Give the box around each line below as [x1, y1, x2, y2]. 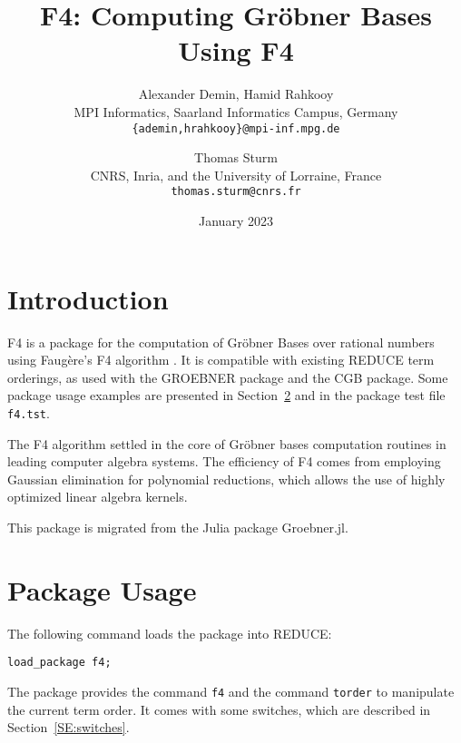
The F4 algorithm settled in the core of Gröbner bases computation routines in [7, 434, 446, 453]
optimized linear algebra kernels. [7, 487, 188, 506]
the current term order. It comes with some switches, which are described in [7, 699, 431, 719]
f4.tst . [7, 403, 50, 422]
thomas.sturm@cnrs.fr [171, 185, 301, 199]
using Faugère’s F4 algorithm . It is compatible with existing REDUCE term [7, 350, 435, 369]
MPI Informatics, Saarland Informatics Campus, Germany [74, 102, 398, 121]
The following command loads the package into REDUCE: [7, 623, 332, 642]
